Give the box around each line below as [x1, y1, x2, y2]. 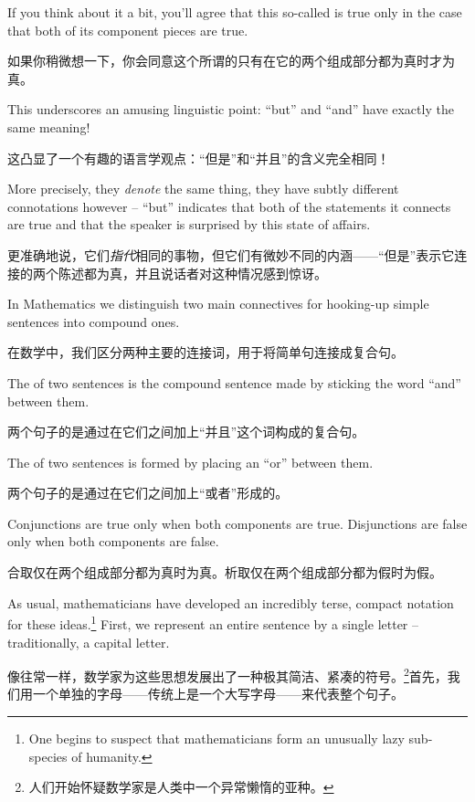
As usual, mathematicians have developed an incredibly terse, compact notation [7, 593, 454, 612]
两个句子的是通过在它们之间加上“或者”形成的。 [7, 483, 289, 502]
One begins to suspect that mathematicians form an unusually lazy [28, 728, 405, 747]
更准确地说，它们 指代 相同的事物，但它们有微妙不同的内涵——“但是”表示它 [7, 245, 455, 264]
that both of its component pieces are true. [7, 20, 248, 39]
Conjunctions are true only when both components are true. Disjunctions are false [7, 513, 468, 533]
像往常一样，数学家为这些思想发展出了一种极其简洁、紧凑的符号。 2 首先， [7, 664, 448, 685]
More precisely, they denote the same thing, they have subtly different [7, 179, 399, 198]
